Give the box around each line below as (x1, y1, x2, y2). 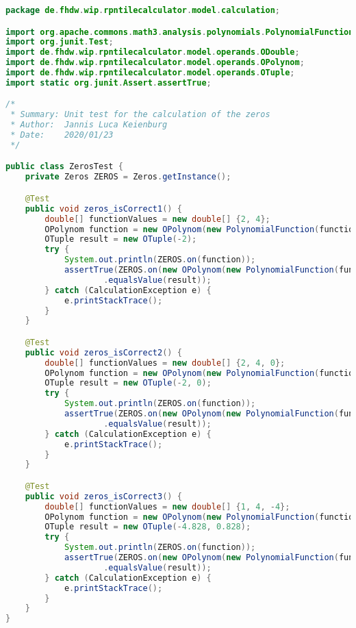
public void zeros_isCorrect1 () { (25, 203, 182, 214)
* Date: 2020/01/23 (10, 130, 114, 140)
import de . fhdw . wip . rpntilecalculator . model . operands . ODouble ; (5, 47, 300, 58)
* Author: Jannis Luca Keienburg (10, 120, 168, 130)
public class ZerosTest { (5, 162, 123, 172)
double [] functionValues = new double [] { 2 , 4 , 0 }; (44, 357, 285, 368)
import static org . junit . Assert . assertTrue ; (5, 77, 212, 88)
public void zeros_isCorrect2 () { (25, 347, 182, 357)
